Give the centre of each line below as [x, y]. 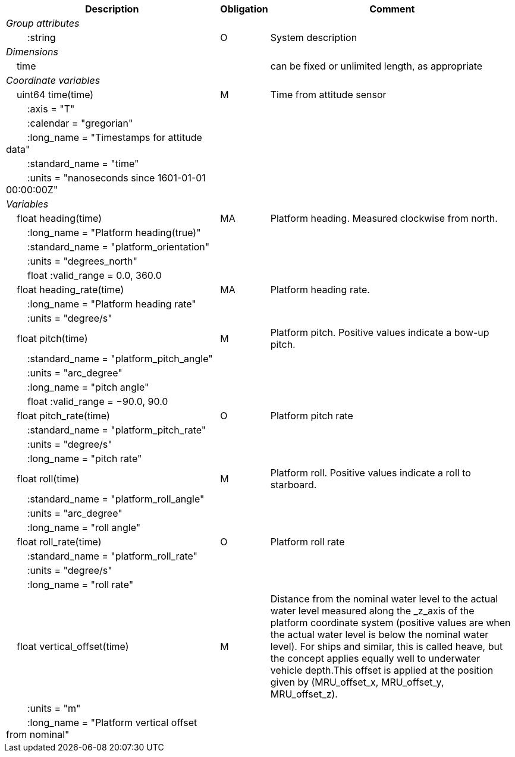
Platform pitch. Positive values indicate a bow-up [380, 332]
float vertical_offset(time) [73, 646]
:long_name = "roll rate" [81, 585]
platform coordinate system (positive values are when [390, 623]
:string [42, 37]
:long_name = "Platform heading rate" [112, 304]
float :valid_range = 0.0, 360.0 [95, 275]
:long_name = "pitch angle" [88, 387]
